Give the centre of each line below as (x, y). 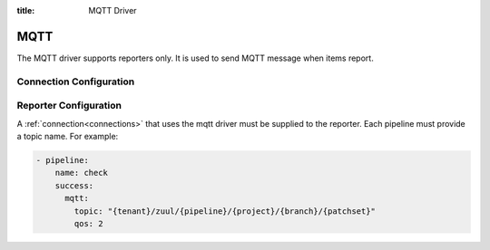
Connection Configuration (76, 82)
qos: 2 (88, 223)
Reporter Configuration (69, 106)
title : (26, 10)
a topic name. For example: (68, 136)
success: (74, 185)
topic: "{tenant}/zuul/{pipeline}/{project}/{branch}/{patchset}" (225, 211)
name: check (82, 173)
